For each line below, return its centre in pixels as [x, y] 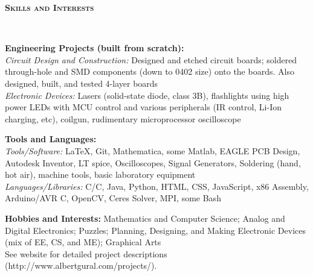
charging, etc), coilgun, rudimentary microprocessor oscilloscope [123, 118]
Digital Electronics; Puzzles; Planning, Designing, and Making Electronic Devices [156, 230]
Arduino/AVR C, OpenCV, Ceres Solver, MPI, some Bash [113, 198]
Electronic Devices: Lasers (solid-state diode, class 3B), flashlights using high [147, 95]
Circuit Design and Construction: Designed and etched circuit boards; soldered [151, 59]
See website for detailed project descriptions [86, 253]
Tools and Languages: [51, 139]
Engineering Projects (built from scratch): [95, 48]
